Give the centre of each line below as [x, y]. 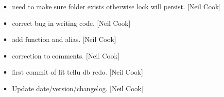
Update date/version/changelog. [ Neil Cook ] [78, 88]
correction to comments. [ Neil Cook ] [66, 55]
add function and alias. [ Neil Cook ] [64, 39]
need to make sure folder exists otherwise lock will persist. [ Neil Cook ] [116, 6]
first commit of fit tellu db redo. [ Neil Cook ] [78, 72]
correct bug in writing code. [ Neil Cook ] [71, 23]
